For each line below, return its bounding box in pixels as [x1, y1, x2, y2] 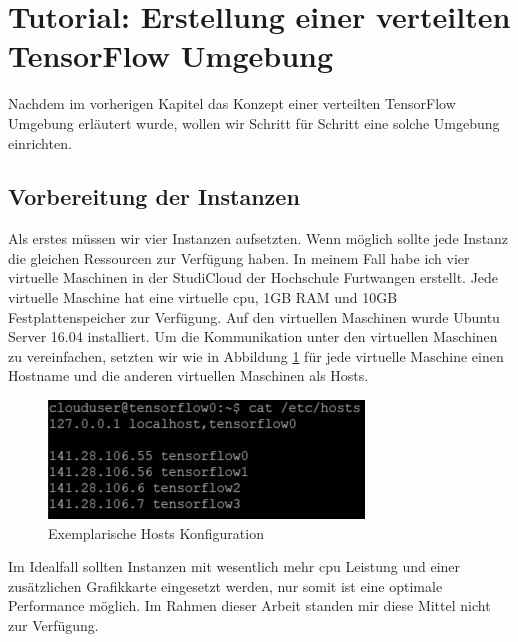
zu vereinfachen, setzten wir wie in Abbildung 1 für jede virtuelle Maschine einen [8, 345, 504, 366]
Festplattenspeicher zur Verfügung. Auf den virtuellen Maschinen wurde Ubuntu [8, 306, 500, 327]
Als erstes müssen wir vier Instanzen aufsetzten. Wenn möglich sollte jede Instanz [8, 228, 509, 249]
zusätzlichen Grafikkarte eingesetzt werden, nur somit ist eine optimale [8, 575, 443, 596]
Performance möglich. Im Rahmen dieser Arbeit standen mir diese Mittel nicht [8, 595, 491, 616]
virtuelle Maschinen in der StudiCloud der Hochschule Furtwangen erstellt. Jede [8, 267, 499, 288]
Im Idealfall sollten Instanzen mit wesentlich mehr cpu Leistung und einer [8, 556, 461, 577]
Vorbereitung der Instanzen [8, 181, 300, 212]
